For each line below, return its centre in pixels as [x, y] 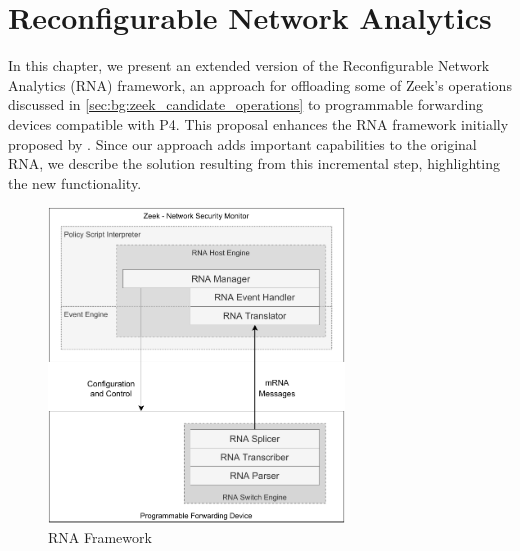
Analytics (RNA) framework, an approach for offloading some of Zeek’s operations [260, 84]
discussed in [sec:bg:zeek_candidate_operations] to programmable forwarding [246, 104]
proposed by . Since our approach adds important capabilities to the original [242, 143]
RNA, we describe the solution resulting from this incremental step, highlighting [254, 163]
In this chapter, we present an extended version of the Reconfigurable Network [249, 65]
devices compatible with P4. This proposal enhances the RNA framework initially [258, 123]
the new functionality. [75, 182]
